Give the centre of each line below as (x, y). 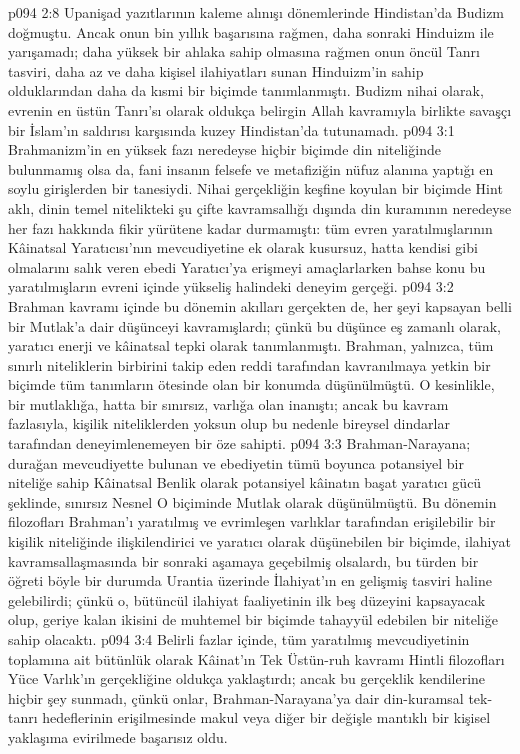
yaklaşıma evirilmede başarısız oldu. (118, 736)
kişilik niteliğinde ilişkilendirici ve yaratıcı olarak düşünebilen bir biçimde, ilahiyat (259, 541)
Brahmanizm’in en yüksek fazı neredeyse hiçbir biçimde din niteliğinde (224, 149)
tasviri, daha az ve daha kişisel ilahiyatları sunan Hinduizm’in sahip (216, 70)
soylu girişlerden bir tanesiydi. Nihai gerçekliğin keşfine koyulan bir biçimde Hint (255, 188)
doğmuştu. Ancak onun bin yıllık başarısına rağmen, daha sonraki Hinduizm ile (251, 31)
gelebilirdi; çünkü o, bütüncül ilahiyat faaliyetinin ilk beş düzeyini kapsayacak (247, 599)
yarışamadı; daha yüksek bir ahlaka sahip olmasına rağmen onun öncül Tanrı (244, 51)
